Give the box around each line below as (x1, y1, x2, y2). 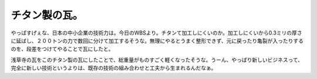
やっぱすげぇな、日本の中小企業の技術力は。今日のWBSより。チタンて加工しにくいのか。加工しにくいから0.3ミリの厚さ (11, 29, 302, 36)
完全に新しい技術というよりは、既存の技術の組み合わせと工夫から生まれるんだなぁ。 (11, 64, 217, 71)
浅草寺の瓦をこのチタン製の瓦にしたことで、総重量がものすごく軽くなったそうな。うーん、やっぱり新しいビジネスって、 (11, 56, 303, 63)
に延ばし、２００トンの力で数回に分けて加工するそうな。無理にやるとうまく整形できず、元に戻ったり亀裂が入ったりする (11, 37, 304, 44)
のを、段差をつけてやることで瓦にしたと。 (11, 46, 114, 53)
